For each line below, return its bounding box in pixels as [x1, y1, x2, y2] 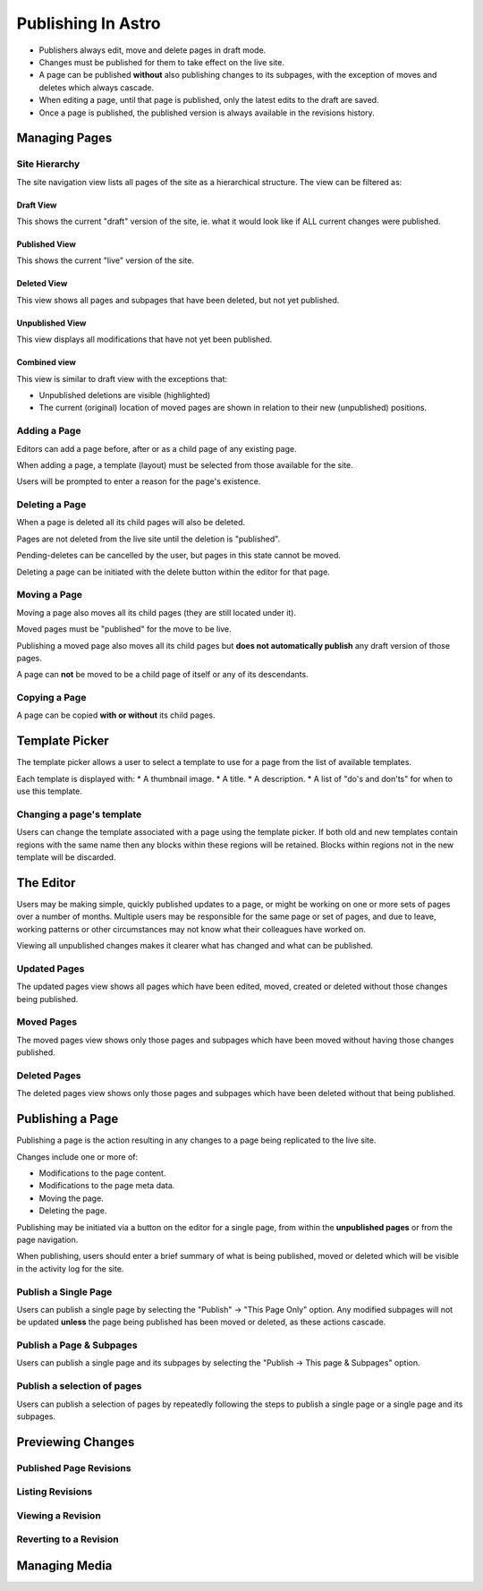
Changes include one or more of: [16, 1151, 139, 1162]
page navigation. [16, 1235, 79, 1245]
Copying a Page [16, 692, 87, 704]
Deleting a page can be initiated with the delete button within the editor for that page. [16, 566, 330, 577]
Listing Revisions [16, 1485, 93, 1498]
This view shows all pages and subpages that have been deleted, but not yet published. [16, 294, 340, 305]
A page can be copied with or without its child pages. [16, 710, 216, 720]
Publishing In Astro [16, 13, 161, 33]
